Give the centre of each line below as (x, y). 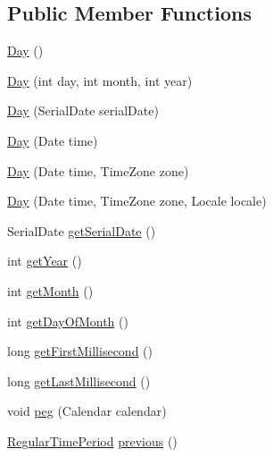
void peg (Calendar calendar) (87, 411)
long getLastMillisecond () (79, 381)
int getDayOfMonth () (68, 321)
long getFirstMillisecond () (80, 351)
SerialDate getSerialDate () (82, 230)
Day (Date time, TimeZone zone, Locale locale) (137, 201)
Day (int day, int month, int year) (100, 80)
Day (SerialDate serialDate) (83, 110)
